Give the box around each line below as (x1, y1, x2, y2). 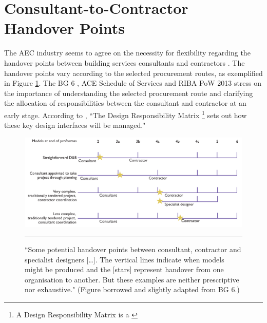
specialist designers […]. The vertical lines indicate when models (25, 254, 224, 264)
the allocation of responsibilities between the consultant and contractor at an (4, 98, 246, 108)
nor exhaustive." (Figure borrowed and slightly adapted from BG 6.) (25, 284, 240, 295)
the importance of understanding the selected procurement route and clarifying (4, 87, 253, 98)
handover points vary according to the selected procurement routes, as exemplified (4, 67, 263, 78)
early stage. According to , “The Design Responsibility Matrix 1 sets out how (4, 108, 247, 120)
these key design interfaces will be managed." (4, 120, 146, 130)
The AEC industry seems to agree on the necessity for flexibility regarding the (4, 47, 251, 58)
